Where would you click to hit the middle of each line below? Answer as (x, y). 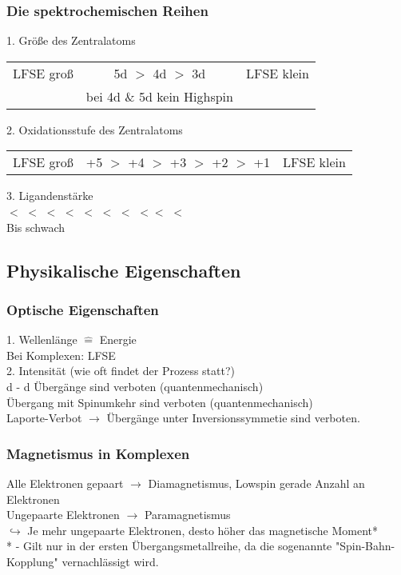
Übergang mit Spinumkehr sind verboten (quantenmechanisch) (160, 402)
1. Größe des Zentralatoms (71, 40)
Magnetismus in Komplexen (98, 453)
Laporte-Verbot (44, 418)
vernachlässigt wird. (110, 561)
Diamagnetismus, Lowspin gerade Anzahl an (256, 483)
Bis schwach (36, 227)
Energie (118, 339)
